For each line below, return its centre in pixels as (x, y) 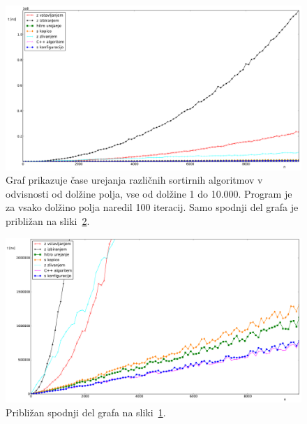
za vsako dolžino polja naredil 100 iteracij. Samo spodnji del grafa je (152, 207)
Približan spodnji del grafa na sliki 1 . (86, 412)
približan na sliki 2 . (48, 220)
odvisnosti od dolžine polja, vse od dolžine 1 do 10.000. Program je (149, 193)
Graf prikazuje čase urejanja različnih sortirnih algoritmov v (134, 180)
